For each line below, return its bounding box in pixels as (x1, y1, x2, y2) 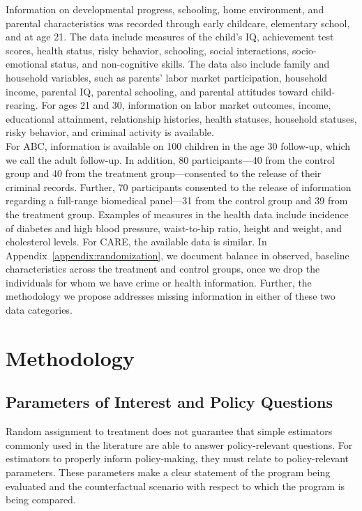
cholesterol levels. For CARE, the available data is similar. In (6, 234, 267, 249)
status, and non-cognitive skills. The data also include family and (50, 56, 330, 71)
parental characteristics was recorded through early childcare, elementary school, (6, 15, 350, 30)
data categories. (6, 303, 73, 317)
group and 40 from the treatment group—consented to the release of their (6, 166, 322, 181)
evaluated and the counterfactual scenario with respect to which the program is (6, 478, 345, 493)
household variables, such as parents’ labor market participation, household (6, 70, 328, 84)
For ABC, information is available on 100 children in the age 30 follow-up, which (6, 138, 351, 153)
